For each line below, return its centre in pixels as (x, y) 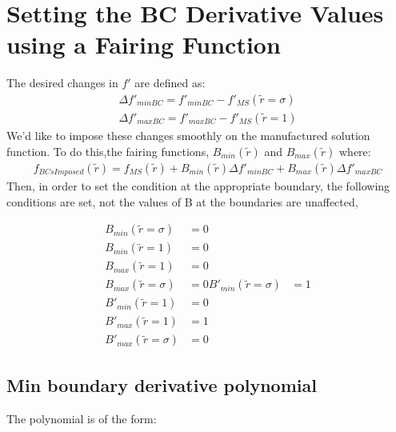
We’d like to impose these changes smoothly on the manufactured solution (188, 135)
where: (355, 151)
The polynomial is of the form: (82, 418)
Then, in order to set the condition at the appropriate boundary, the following (198, 186)
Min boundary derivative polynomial (162, 384)
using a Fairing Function (144, 44)
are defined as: (170, 83)
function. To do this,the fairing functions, (108, 151)
